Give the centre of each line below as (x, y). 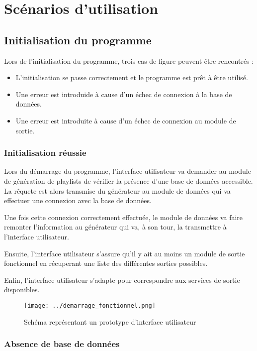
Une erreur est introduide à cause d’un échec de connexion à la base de (124, 94)
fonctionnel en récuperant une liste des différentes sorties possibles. (106, 263)
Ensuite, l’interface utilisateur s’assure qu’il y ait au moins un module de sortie (125, 253)
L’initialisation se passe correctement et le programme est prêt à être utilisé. (132, 77)
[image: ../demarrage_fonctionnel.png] (90, 305)
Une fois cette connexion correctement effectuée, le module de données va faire (124, 217)
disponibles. (22, 290)
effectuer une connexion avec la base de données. (78, 200)
